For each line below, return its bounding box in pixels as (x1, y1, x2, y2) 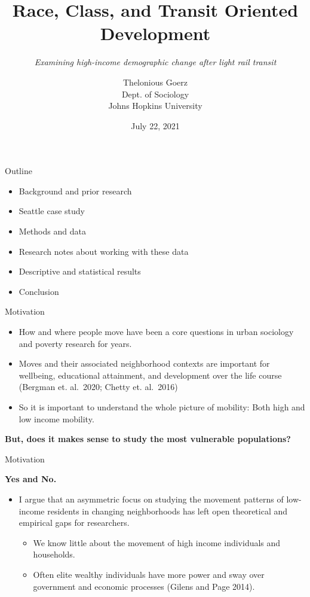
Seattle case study (19, 205, 85, 217)
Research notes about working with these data (19, 245, 189, 257)
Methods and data (19, 225, 86, 237)
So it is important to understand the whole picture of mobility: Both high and (19, 401, 305, 413)
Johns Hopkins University (108, 99, 202, 112)
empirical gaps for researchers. (19, 516, 130, 529)
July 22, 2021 (131, 119, 180, 132)
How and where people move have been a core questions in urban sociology (19, 325, 294, 338)
